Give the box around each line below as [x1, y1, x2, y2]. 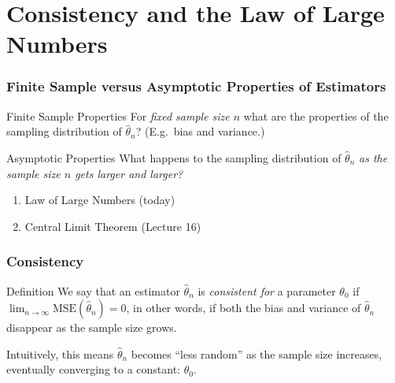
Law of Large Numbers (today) [24, 191, 175, 208]
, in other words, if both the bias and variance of [126, 299, 361, 316]
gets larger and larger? [75, 165, 183, 181]
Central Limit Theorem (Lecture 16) [24, 218, 201, 234]
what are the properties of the [243, 107, 389, 124]
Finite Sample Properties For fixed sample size [6, 107, 230, 124]
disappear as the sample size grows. [6, 319, 177, 336]
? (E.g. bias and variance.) [135, 123, 265, 139]
